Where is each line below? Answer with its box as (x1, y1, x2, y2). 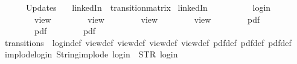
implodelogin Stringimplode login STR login (4, 48, 178, 60)
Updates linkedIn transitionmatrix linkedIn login (25, 1, 271, 13)
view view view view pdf (34, 13, 260, 25)
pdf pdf (34, 25, 96, 37)
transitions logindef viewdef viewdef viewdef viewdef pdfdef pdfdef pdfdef (4, 36, 292, 48)
